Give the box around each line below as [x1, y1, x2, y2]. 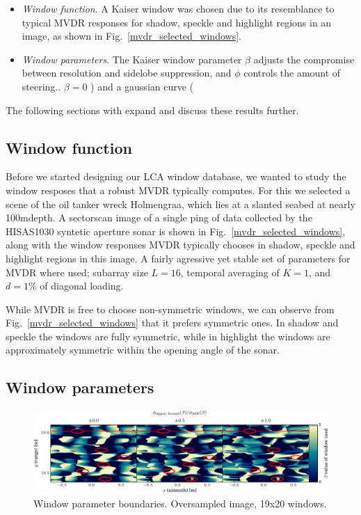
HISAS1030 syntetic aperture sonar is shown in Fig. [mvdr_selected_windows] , [6, 223, 346, 238]
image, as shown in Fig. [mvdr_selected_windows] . [22, 29, 241, 43]
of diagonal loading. [40, 278, 124, 293]
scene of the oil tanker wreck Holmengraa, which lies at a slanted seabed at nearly [6, 196, 355, 211]
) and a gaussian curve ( [90, 79, 194, 93]
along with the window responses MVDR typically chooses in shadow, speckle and [6, 237, 355, 252]
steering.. [22, 79, 61, 93]
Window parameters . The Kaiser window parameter [22, 51, 242, 66]
